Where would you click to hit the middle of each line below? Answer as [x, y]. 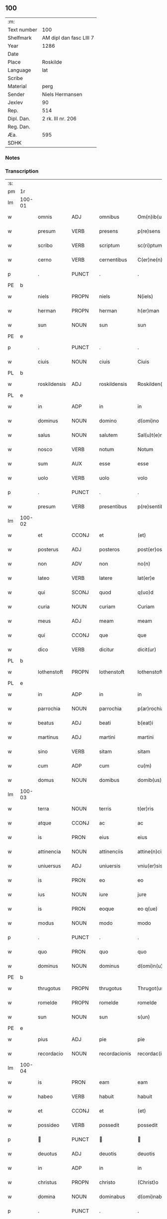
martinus [48, 737]
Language [19, 70]
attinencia [49, 851]
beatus [46, 723]
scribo [45, 246]
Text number [22, 29]
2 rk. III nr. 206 [59, 118]
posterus [48, 550]
